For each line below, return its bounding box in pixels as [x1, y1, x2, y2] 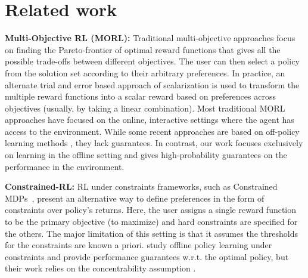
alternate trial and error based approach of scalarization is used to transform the [5, 78, 300, 91]
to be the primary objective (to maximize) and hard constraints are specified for [5, 215, 298, 228]
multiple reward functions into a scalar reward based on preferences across [5, 90, 276, 103]
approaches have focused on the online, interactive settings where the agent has [5, 113, 294, 126]
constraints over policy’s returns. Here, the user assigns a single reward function [5, 203, 297, 216]
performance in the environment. [5, 160, 125, 172]
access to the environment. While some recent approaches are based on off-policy [5, 125, 300, 137]
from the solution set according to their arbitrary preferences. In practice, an [5, 66, 285, 79]
